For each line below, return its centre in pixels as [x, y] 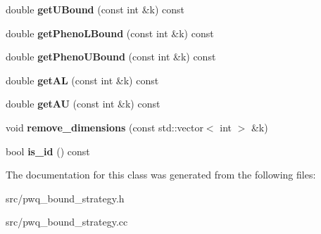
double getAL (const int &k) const [82, 80]
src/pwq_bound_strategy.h [65, 198]
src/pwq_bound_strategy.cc [67, 222]
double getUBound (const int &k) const [95, 9]
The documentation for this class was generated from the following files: [161, 175]
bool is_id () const [48, 151]
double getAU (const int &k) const [83, 104]
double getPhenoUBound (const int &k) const [111, 57]
